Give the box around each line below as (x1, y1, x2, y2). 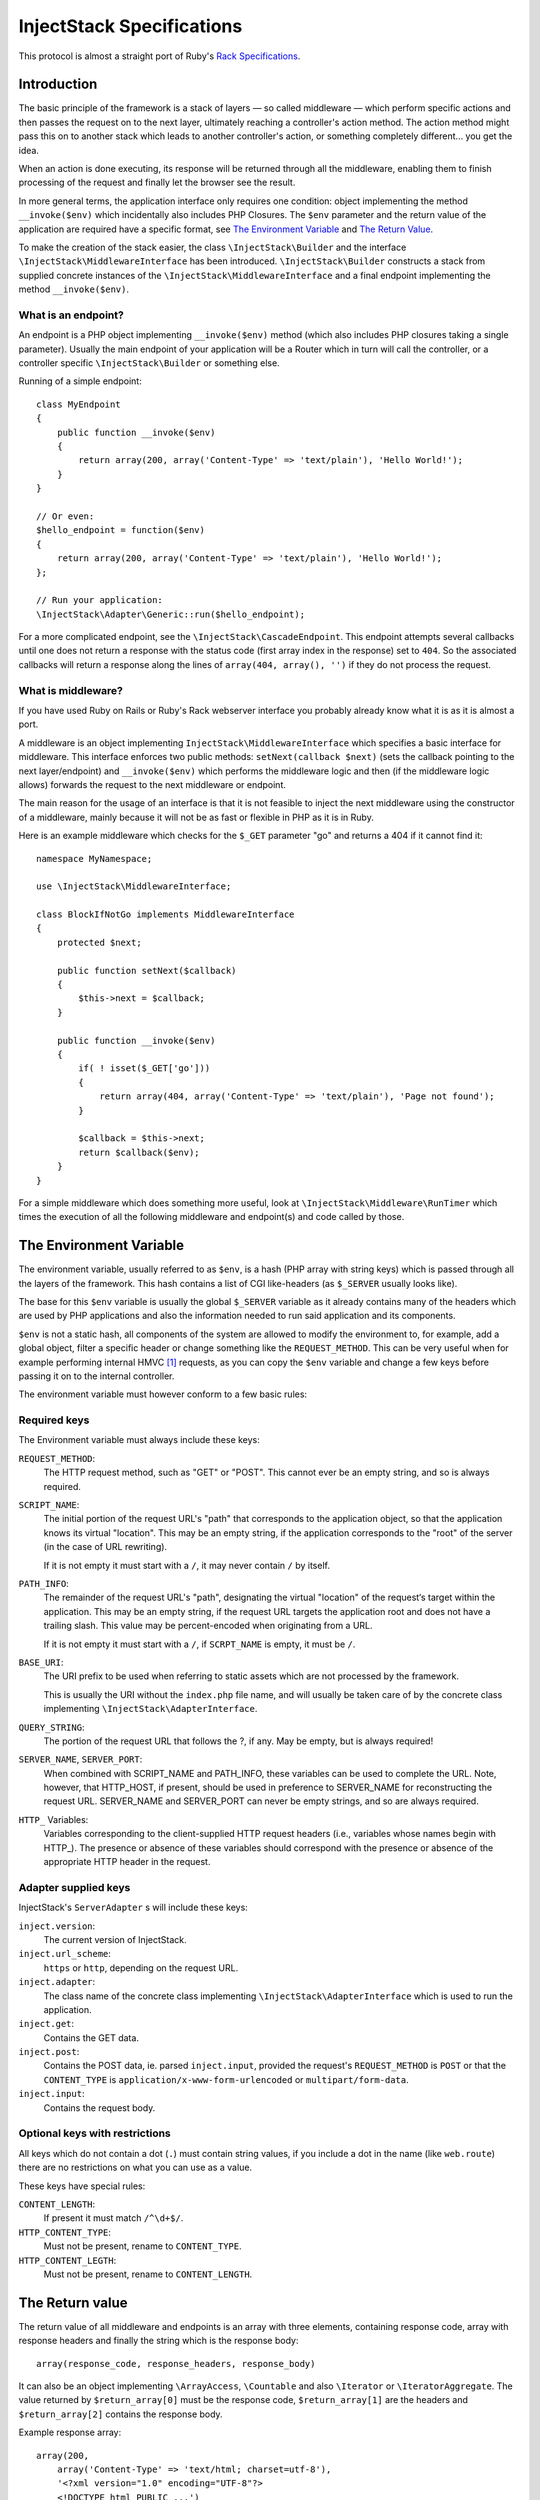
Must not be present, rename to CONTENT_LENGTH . (43, 2268, 253, 2280)
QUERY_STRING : (18, 1721, 85, 1733)
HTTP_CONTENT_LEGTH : (18, 2254, 117, 2266)
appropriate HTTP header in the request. (43, 1856, 211, 1868)
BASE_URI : (18, 1656, 64, 1668)
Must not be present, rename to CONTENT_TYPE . (43, 2240, 242, 2252)
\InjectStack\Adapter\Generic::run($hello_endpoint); (36, 608, 305, 620)
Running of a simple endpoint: (18, 375, 142, 387)
